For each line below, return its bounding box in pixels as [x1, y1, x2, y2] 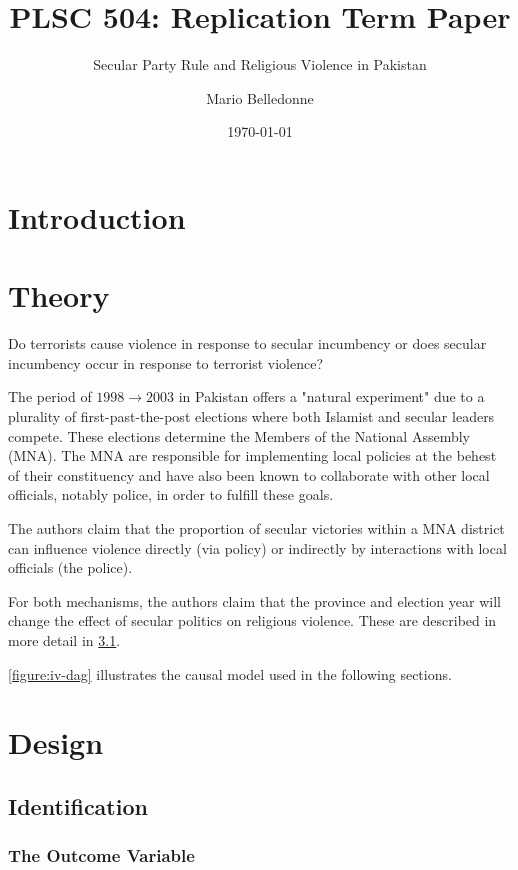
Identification [8, 790, 148, 821]
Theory [8, 275, 110, 316]
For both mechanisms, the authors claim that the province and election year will [8, 590, 501, 611]
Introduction [8, 196, 186, 237]
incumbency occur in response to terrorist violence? [8, 352, 324, 373]
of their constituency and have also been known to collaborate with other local [8, 464, 490, 485]
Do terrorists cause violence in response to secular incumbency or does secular [8, 333, 487, 354]
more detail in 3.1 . [8, 629, 121, 650]
